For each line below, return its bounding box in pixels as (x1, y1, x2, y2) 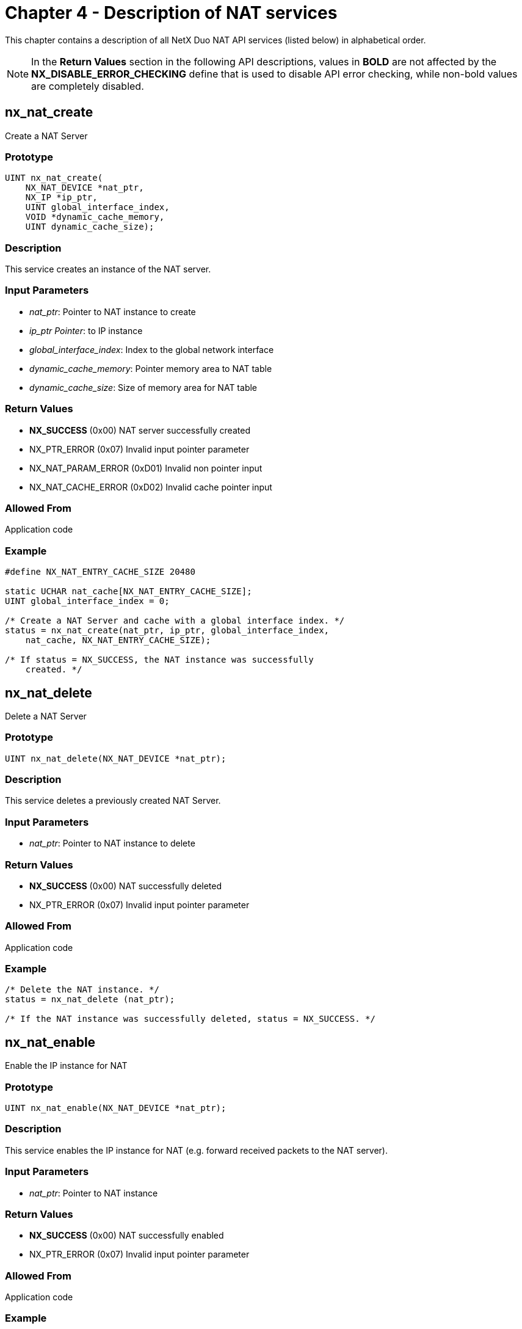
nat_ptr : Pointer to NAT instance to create (29, 306, 196, 317)
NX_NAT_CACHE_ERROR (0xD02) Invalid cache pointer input (29, 481, 272, 492)
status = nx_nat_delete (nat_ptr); (5, 994, 175, 1005)
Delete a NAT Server (5, 710, 87, 721)
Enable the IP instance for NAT (5, 1060, 128, 1071)
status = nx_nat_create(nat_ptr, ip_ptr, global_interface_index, (5, 625, 330, 636)
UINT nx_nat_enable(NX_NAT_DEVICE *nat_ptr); (5, 1103, 227, 1113)
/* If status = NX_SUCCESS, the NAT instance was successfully (5, 655, 314, 665)
